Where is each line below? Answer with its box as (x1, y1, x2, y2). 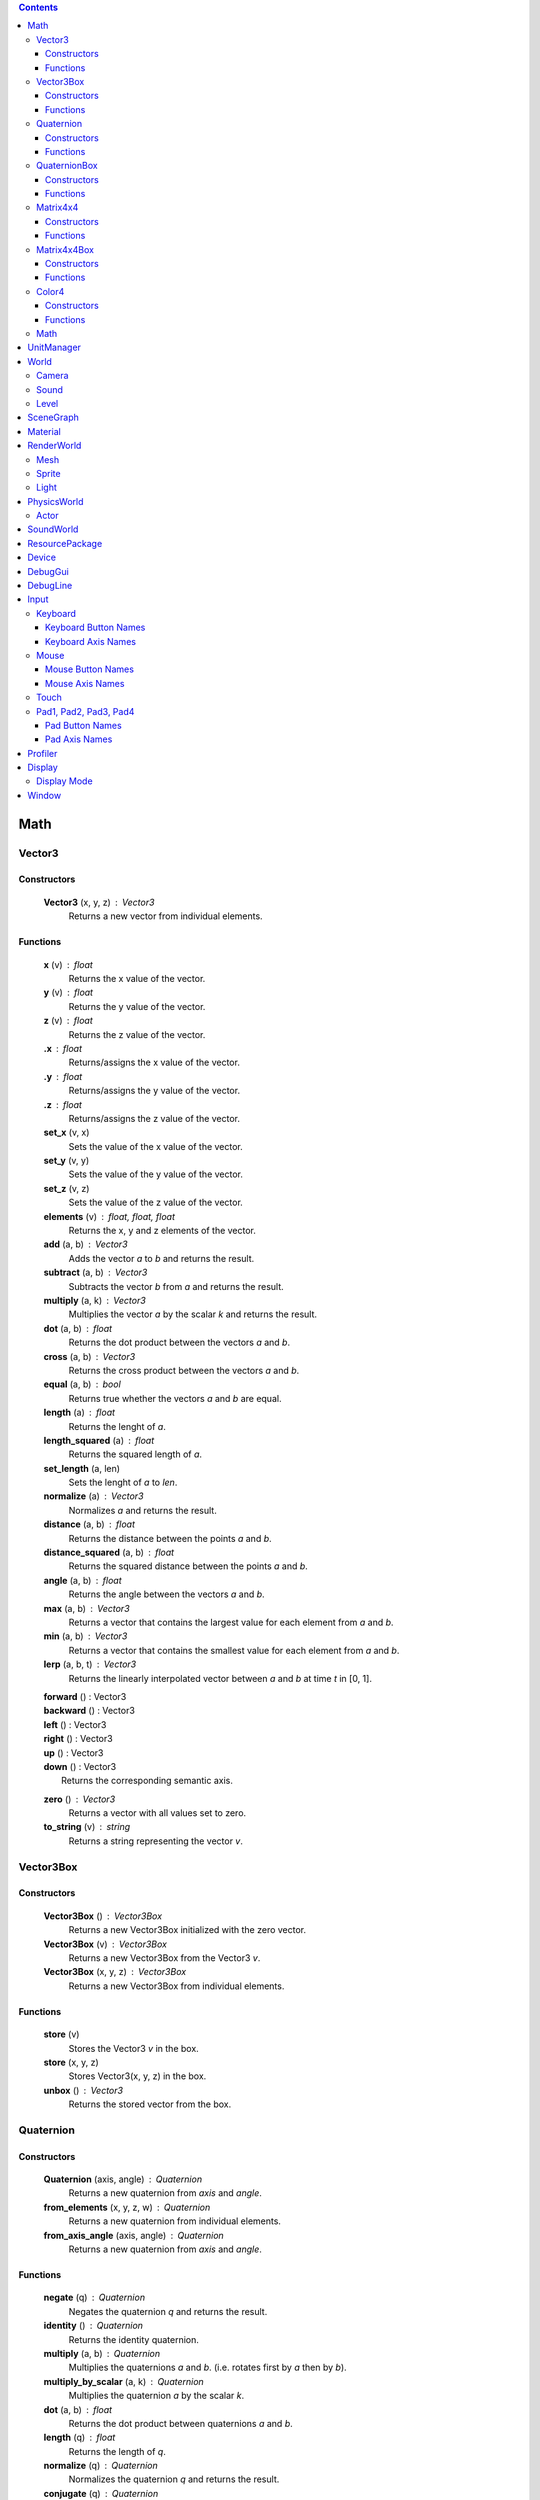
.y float (43, 1070, 83, 1082)
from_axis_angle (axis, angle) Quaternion (43, 2229, 224, 2241)
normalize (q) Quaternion (43, 2460, 159, 2472)
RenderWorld (27, 440, 82, 452)
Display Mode (36, 775, 94, 787)
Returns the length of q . (68, 2445, 167, 2457)
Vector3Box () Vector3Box (43, 1910, 163, 1922)
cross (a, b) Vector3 (43, 1350, 136, 1362)
